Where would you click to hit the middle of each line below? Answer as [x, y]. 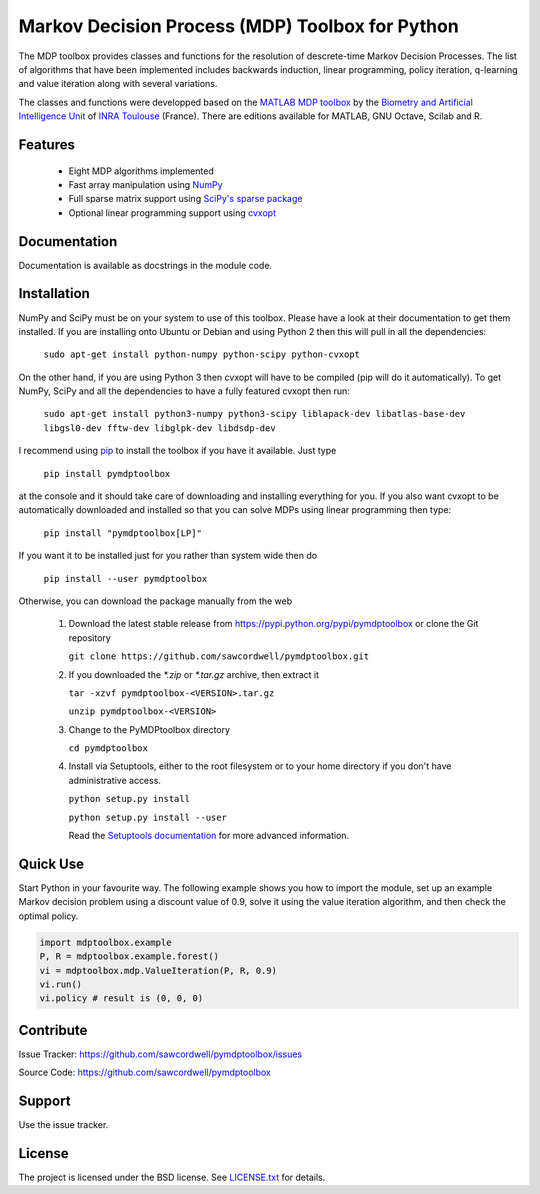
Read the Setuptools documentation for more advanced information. [209, 836]
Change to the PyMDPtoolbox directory [149, 729]
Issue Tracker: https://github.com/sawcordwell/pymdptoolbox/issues [160, 1054]
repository [90, 637]
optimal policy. [48, 916]
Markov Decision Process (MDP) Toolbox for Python [238, 26]
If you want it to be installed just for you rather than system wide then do [168, 556]
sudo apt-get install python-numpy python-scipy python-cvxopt [201, 354]
